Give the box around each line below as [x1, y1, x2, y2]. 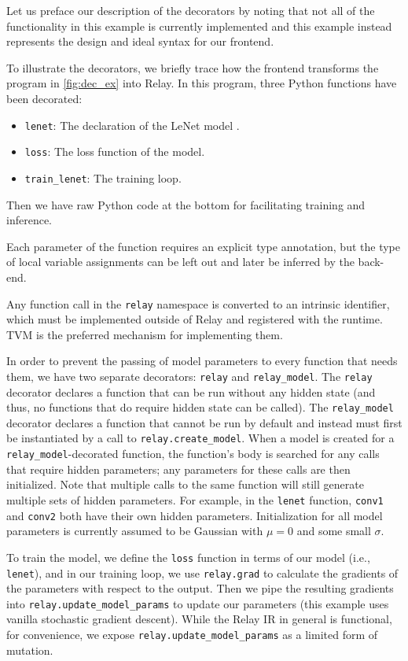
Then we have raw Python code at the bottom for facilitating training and [6, 196, 366, 212]
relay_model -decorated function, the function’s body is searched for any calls [6, 445, 380, 462]
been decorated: [6, 90, 83, 106]
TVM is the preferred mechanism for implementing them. [6, 326, 283, 342]
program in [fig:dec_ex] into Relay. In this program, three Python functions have [6, 75, 397, 91]
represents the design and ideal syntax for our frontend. [6, 33, 274, 50]
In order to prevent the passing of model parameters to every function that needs [6, 353, 398, 369]
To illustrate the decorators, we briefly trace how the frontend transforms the [6, 59, 379, 76]
